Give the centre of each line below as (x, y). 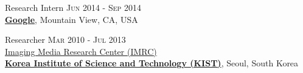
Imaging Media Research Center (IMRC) (81, 51)
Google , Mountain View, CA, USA (71, 19)
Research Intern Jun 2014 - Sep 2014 (73, 7)
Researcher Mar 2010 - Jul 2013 (65, 40)
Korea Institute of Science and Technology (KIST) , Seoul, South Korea (152, 63)
